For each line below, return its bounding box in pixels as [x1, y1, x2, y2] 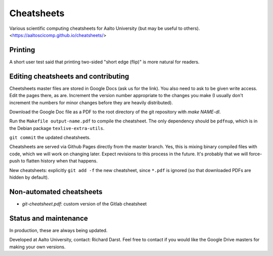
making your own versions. [9, 243, 66, 250]
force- [249, 151, 262, 157]
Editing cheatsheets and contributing [9, 72, 129, 80]
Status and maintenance [9, 214, 88, 223]
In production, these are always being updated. [9, 227, 108, 233]
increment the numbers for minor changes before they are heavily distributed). [9, 99, 173, 106]
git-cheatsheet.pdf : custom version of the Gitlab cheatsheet [22, 200, 147, 207]
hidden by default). [9, 175, 49, 181]
